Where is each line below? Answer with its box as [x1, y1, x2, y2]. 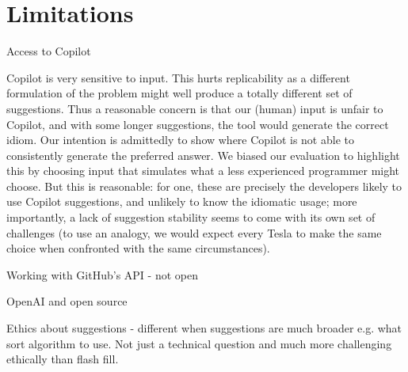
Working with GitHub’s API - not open [6, 266, 198, 283]
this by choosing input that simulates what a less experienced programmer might [6, 162, 400, 179]
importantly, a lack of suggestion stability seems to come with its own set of [6, 209, 376, 226]
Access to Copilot [6, 43, 91, 59]
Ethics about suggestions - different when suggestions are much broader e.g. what [6, 320, 402, 336]
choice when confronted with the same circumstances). [6, 240, 270, 256]
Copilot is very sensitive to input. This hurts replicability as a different [6, 69, 350, 85]
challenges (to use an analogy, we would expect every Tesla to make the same [6, 224, 382, 241]
